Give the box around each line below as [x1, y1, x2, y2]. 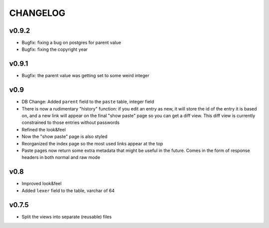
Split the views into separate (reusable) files [21, 214, 112, 220]
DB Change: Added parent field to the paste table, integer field [21, 99, 154, 105]
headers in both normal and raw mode [21, 154, 101, 160]
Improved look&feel [21, 181, 62, 187]
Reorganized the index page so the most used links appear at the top [21, 140, 163, 146]
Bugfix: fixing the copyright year [21, 46, 88, 52]
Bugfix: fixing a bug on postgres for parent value [21, 40, 122, 46]
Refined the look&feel [21, 126, 66, 132]
